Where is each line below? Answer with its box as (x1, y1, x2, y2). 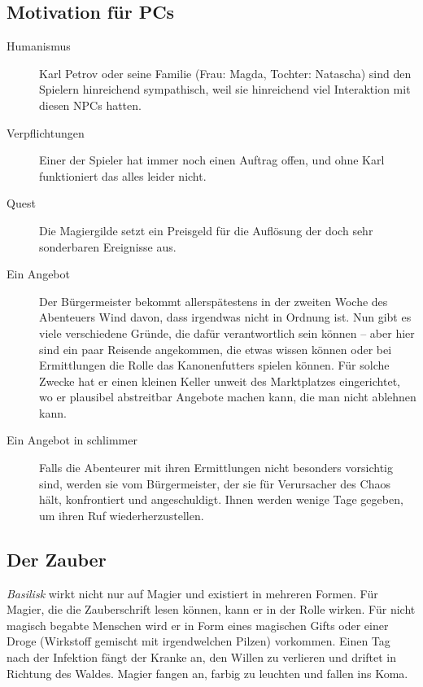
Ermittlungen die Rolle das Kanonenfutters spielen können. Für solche (39, 357, 390, 374)
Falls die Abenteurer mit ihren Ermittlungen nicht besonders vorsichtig (39, 459, 393, 476)
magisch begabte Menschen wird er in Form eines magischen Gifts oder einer (7, 616, 389, 633)
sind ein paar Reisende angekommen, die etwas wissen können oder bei (39, 340, 392, 357)
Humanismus (7, 37, 71, 55)
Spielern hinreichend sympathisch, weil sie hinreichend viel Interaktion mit (39, 81, 411, 98)
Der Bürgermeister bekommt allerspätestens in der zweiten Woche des (39, 292, 388, 309)
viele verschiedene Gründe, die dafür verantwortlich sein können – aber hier (39, 324, 415, 341)
